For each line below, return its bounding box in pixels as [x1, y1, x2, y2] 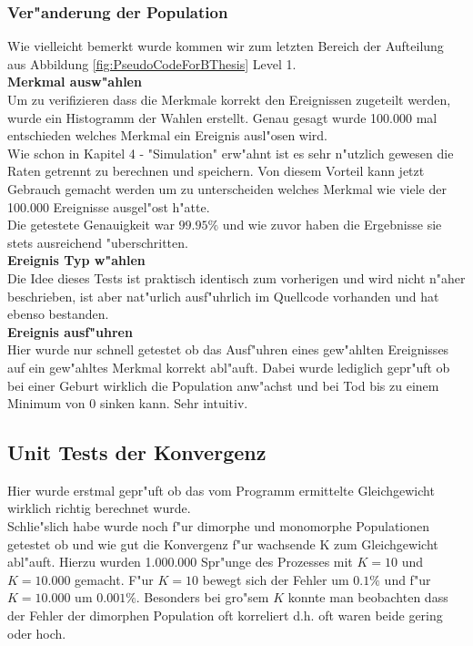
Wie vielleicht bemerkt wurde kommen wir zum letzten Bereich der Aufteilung [7, 36, 444, 56]
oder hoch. [7, 623, 66, 642]
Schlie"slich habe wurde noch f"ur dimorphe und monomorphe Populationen [7, 517, 430, 536]
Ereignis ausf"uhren [7, 322, 133, 341]
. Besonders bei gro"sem [136, 588, 269, 607]
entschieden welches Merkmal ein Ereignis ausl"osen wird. [7, 126, 328, 145]
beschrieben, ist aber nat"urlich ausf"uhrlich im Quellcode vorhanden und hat [7, 286, 439, 305]
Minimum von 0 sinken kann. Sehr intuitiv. [7, 394, 248, 413]
